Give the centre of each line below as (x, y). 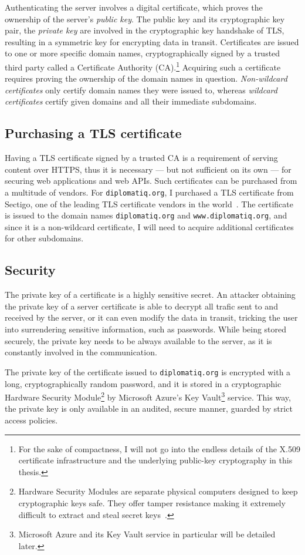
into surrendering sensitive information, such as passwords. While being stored (146, 329)
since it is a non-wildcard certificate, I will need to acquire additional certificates (149, 226)
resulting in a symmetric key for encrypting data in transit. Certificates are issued (152, 41)
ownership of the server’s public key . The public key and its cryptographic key (145, 18)
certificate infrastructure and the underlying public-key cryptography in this (155, 460)
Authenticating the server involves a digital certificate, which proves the (134, 7)
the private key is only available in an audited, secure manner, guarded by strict (149, 408)
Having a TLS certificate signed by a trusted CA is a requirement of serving (141, 158)
